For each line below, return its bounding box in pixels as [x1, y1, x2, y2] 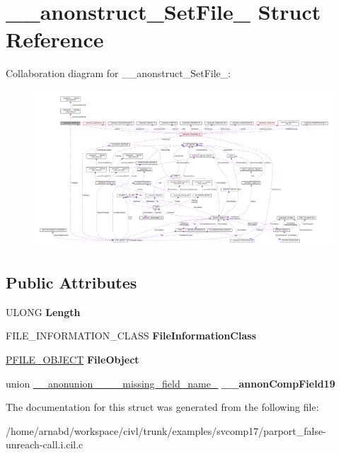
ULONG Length [6, 304, 81, 319]
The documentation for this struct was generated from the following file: [6, 400, 319, 414]
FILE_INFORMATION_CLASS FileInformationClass [6, 328, 257, 343]
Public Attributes [6, 272, 137, 293]
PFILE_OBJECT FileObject [6, 352, 139, 367]
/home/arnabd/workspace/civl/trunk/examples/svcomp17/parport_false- [6, 423, 326, 438]
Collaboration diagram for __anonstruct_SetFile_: [6, 66, 231, 81]
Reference [6, 25, 104, 54]
